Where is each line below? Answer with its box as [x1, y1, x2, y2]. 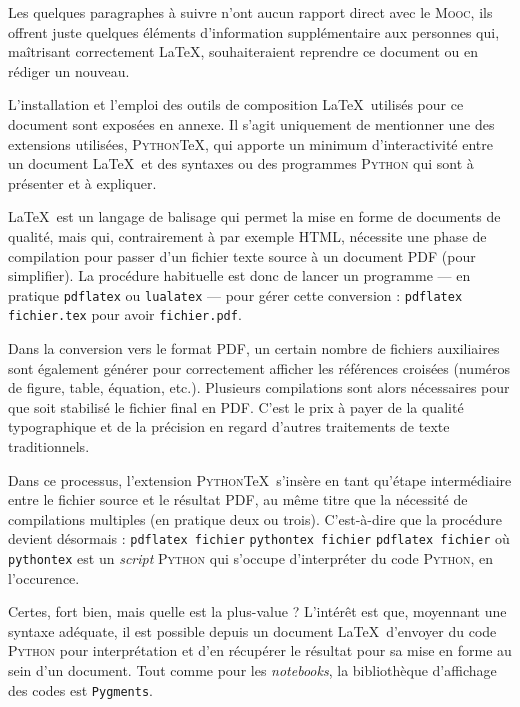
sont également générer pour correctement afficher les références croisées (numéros [8, 357, 511, 378]
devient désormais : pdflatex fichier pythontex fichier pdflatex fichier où [8, 528, 510, 549]
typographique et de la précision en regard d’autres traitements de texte [8, 416, 450, 437]
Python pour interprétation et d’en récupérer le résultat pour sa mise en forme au [8, 640, 512, 661]
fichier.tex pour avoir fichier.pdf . [8, 304, 242, 325]
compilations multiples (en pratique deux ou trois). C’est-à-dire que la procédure [8, 508, 503, 529]
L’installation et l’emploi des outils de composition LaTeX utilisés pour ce [8, 94, 464, 115]
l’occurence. [8, 567, 80, 588]
